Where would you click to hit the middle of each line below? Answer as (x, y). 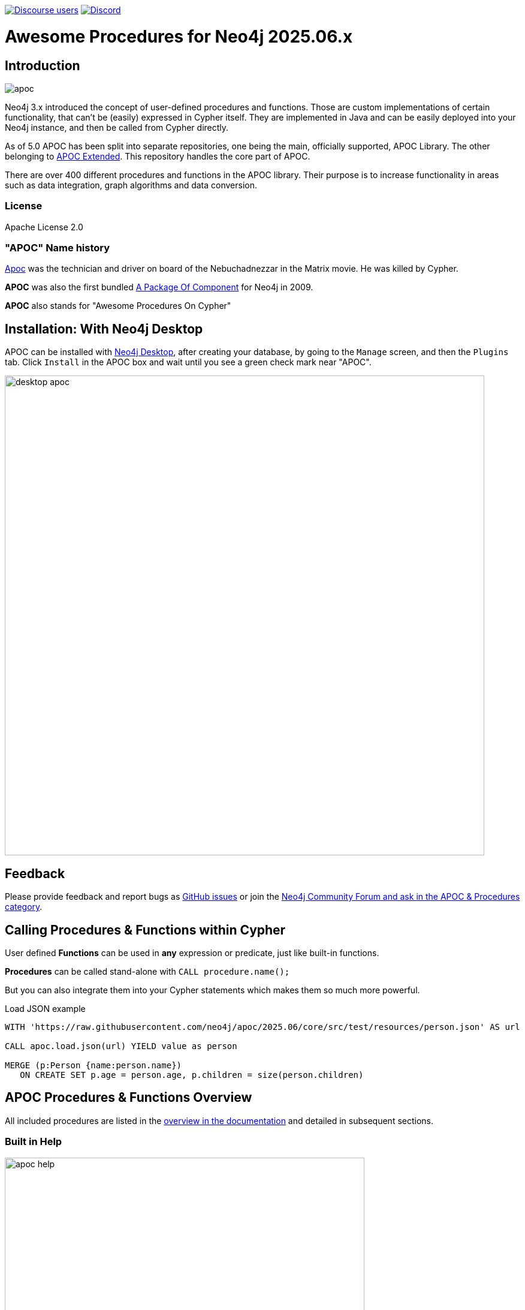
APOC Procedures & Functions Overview (129, 1098)
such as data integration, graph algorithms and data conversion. (131, 185)
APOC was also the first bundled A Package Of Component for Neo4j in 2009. (159, 287)
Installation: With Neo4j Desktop (104, 329)
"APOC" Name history (58, 248)
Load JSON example (45, 1008)
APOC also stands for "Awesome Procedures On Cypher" (118, 306)
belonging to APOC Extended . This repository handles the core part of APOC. (158, 156)
